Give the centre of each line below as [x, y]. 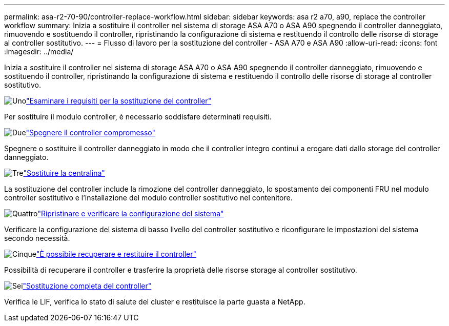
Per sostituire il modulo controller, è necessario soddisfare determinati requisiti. [138, 117]
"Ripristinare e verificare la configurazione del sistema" [131, 213]
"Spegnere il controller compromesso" [91, 133]
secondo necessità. [37, 238]
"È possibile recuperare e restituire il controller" [116, 254]
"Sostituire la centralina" [64, 173]
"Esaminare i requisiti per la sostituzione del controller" [119, 101]
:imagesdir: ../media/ [39, 52]
